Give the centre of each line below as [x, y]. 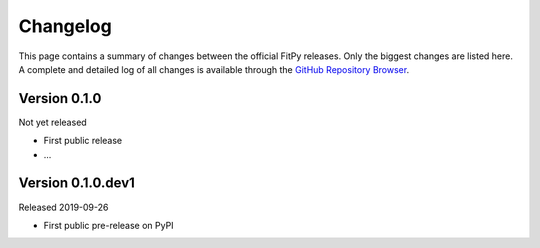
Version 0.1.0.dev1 [76, 183]
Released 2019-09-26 [63, 207]
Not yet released [52, 122]
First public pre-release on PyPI [108, 225]
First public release [83, 141]
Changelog [65, 26]
